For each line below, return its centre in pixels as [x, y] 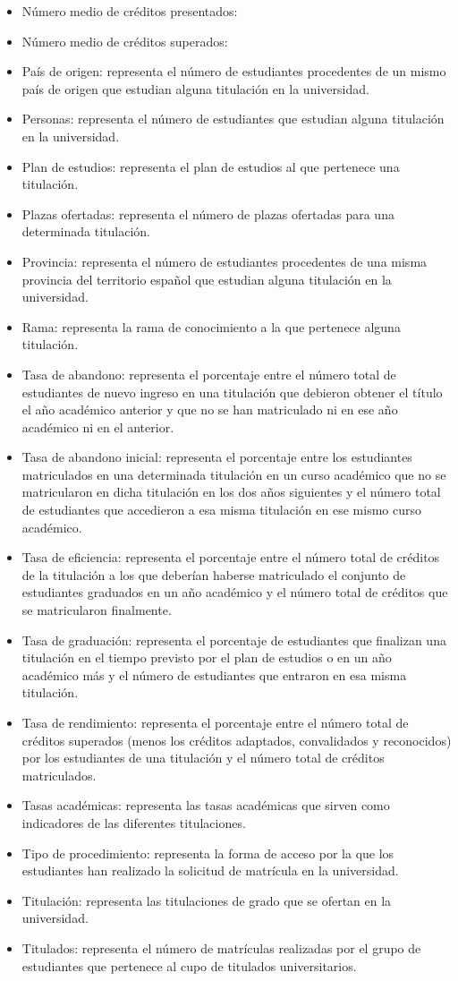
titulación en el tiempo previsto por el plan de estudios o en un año [207, 657]
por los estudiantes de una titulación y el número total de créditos [203, 758]
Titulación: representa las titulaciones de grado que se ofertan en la [207, 900]
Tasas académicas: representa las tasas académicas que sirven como [206, 805]
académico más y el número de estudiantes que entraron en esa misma [214, 674]
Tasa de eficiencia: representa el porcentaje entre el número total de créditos [231, 557]
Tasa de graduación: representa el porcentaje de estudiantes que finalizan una [234, 640]
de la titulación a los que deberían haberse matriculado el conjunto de [214, 574]
